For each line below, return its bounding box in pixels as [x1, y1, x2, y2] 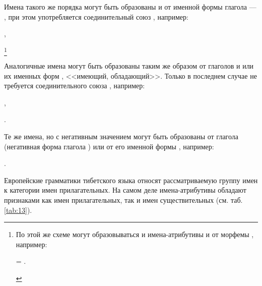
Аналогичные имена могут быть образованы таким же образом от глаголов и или [4, 61, 254, 71]
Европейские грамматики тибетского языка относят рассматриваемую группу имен [4, 175, 258, 185]
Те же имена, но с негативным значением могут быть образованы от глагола [4, 131, 239, 142]
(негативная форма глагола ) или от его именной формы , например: [4, 141, 214, 151]
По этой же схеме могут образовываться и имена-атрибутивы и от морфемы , [16, 229, 254, 240]
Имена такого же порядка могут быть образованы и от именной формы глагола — [4, 2, 256, 12]
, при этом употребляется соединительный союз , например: [4, 11, 188, 22]
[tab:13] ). [4, 204, 32, 215]
